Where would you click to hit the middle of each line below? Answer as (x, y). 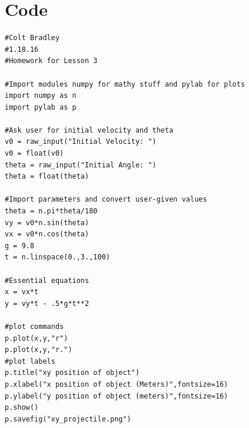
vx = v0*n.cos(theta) (47, 234)
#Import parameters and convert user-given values (106, 200)
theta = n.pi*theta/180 (51, 211)
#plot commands (34, 326)
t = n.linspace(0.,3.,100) (57, 257)
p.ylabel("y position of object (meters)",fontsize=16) (117, 396)
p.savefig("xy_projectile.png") (68, 419)
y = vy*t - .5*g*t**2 (47, 303)
